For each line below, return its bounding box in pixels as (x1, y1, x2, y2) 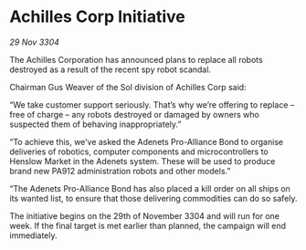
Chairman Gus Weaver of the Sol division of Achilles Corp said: (9, 81, 247, 92)
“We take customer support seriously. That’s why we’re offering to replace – (9, 99, 295, 110)
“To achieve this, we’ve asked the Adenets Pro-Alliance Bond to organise (9, 136, 284, 147)
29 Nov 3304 (9, 36, 59, 47)
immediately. (9, 230, 58, 241)
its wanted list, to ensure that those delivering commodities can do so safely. (9, 193, 298, 203)
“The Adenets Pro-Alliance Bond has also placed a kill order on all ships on (9, 182, 290, 193)
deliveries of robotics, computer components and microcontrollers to (9, 146, 269, 157)
